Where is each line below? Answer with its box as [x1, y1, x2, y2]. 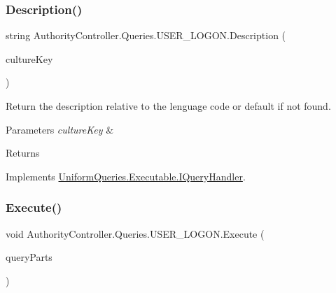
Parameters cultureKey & [6, 122, 114, 136]
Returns [6, 145, 40, 160]
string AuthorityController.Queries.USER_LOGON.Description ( [6, 28, 286, 43]
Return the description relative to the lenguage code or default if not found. [6, 99, 331, 113]
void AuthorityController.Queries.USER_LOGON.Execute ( [6, 226, 265, 241]
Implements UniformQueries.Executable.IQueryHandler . [6, 169, 246, 183]
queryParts [6, 250, 52, 264]
